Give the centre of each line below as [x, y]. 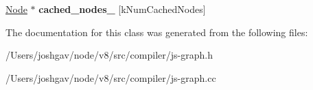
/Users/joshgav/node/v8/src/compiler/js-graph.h [109, 55]
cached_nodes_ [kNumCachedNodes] [122, 9]
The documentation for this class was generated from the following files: [157, 32]
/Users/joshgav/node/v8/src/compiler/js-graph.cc [111, 77]
